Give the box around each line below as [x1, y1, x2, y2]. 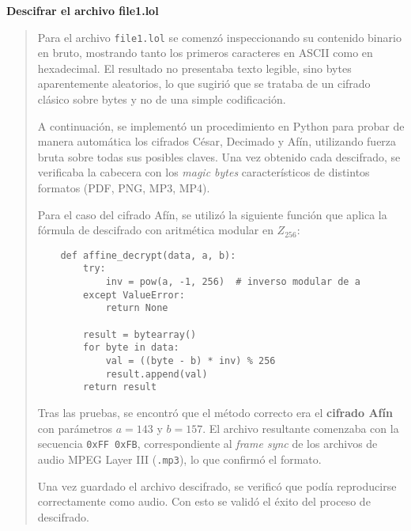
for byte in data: [83, 342, 179, 354]
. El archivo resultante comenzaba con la [202, 419, 399, 436]
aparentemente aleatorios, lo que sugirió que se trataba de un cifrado [37, 75, 371, 92]
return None [105, 302, 168, 314]
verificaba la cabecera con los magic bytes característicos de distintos [37, 164, 370, 180]
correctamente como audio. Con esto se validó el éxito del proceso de [37, 493, 371, 510]
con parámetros [37, 419, 113, 436]
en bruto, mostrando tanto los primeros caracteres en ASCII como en [37, 44, 373, 61]
